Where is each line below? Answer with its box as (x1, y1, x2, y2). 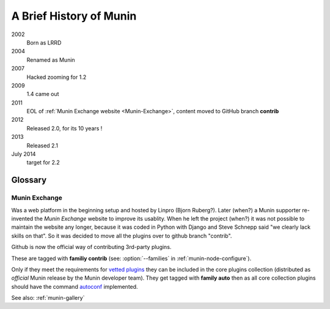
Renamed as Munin (26, 56, 76, 64)
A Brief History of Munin (11, 9, 137, 23)
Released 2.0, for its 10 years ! (26, 124, 103, 132)
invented (11, 215, 34, 222)
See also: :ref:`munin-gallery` (11, 294, 85, 302)
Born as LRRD (26, 39, 62, 46)
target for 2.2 (26, 159, 61, 166)
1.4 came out (26, 91, 59, 98)
